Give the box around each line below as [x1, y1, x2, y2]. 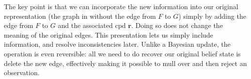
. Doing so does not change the [131, 20, 223, 30]
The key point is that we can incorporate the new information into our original [4, 1, 238, 11]
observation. [4, 67, 40, 78]
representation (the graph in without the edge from [4, 11, 156, 21]
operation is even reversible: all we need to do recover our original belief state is [4, 48, 241, 58]
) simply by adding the [178, 11, 246, 21]
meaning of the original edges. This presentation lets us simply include [4, 29, 213, 39]
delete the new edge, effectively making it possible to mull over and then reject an [4, 58, 247, 68]
